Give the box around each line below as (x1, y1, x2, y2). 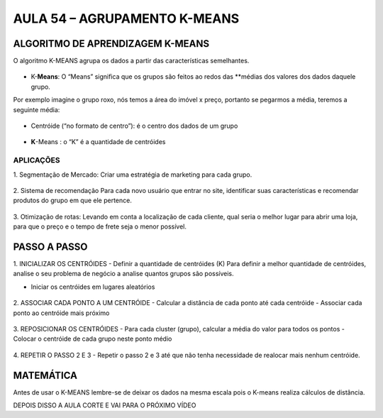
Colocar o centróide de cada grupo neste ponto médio (13, 334, 172, 343)
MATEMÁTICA (13, 369, 78, 381)
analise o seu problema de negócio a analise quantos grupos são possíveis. (13, 270, 234, 278)
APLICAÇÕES (13, 155, 60, 165)
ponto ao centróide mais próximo (13, 309, 110, 317)
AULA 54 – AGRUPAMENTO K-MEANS (13, 11, 240, 26)
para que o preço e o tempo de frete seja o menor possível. (13, 222, 187, 231)
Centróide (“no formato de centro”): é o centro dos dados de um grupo (30, 121, 238, 131)
